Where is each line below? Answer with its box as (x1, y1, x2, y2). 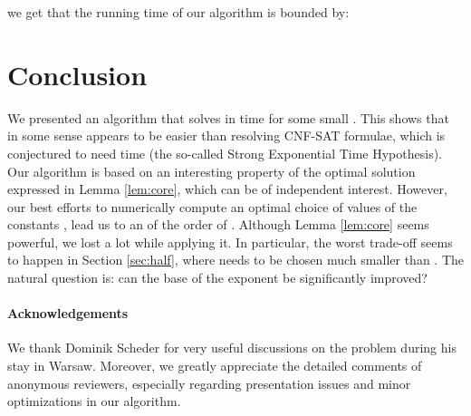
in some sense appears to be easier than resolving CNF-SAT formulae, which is (7, 126, 446, 145)
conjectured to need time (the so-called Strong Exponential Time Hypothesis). (7, 143, 443, 162)
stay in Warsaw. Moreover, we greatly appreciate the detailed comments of (7, 356, 422, 375)
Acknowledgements (7, 304, 129, 323)
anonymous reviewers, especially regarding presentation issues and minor (7, 373, 411, 392)
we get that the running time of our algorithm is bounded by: (7, 3, 350, 21)
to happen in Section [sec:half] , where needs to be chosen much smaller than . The (7, 250, 464, 269)
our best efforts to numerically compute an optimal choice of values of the (7, 197, 418, 216)
